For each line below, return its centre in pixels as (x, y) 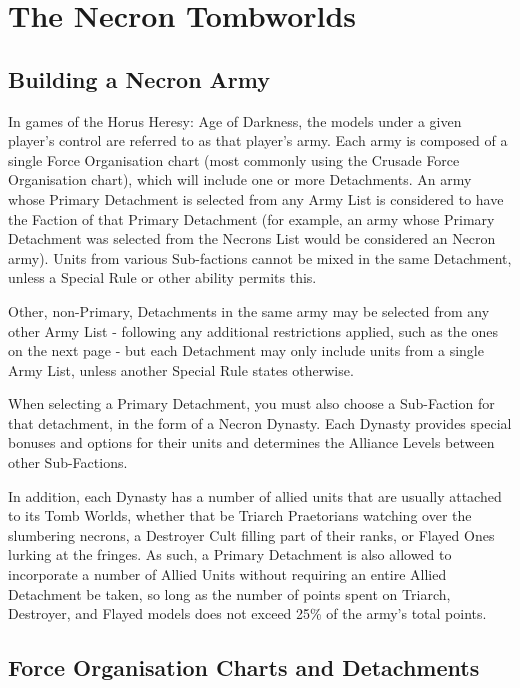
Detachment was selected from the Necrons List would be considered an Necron (252, 238)
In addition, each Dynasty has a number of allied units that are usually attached (255, 495)
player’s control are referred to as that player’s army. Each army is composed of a (258, 140)
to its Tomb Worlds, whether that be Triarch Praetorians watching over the (240, 515)
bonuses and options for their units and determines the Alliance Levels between (251, 442)
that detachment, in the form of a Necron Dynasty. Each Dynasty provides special (260, 422)
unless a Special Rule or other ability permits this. (162, 277)
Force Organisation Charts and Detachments (244, 667)
